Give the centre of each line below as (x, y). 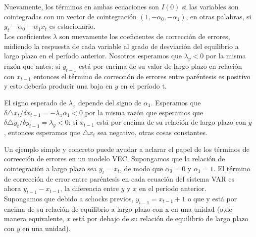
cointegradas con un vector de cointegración (70, 16)
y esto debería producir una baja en (58, 86)
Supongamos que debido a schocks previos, (69, 198)
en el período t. (144, 86)
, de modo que (142, 168)
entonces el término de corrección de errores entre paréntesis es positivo (142, 76)
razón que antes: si (32, 66)
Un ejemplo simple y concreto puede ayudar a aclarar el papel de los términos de (127, 149)
